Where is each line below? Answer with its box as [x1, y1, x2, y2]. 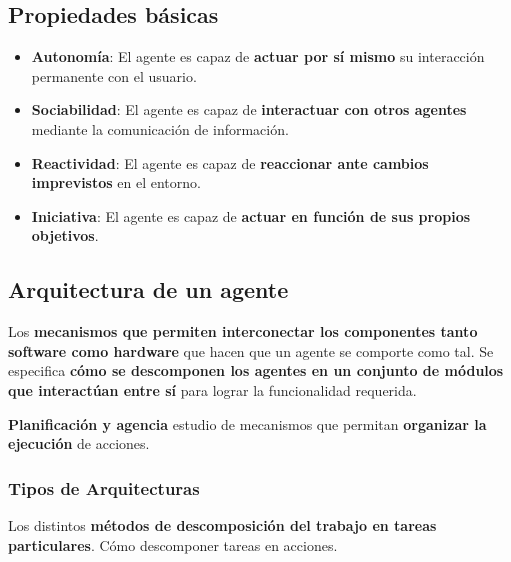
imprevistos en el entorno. [31, 172, 201, 193]
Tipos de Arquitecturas [8, 475, 200, 500]
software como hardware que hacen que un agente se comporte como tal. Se [8, 340, 494, 361]
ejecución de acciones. [8, 433, 150, 454]
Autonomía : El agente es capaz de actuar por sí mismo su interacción [31, 46, 485, 67]
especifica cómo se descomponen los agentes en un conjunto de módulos [8, 360, 504, 381]
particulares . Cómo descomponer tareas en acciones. [8, 534, 338, 555]
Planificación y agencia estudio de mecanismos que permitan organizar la [8, 413, 487, 434]
